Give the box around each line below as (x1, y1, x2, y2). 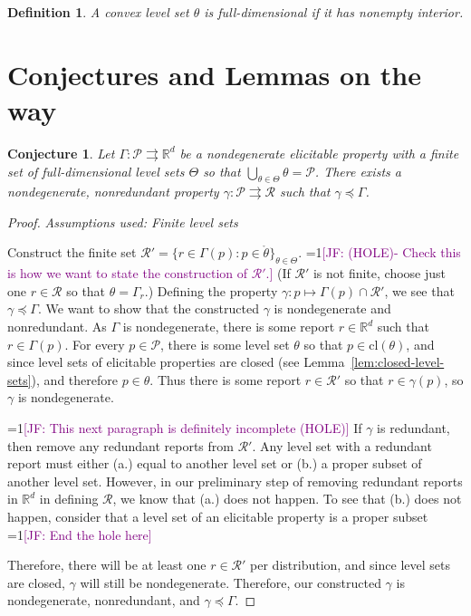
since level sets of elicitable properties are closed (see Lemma (7, 352, 345, 371)
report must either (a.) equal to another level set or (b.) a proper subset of (7, 454, 422, 473)
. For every (64, 334, 125, 353)
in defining (39, 489, 99, 508)
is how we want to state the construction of (7, 264, 248, 283)
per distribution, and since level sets (250, 555, 450, 574)
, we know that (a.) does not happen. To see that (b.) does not (112, 489, 462, 508)
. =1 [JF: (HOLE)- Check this (298, 243, 461, 262)
